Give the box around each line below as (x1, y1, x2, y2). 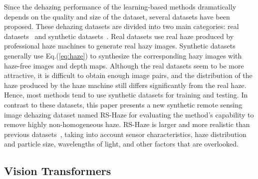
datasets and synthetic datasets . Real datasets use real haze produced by (4, 30, 234, 41)
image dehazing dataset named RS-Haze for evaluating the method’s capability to (4, 109, 254, 119)
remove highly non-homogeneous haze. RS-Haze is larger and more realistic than (4, 119, 250, 129)
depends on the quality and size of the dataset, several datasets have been (4, 11, 230, 21)
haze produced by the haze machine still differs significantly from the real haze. (4, 79, 247, 90)
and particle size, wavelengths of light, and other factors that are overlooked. (4, 138, 239, 149)
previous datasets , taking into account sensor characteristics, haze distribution (4, 128, 247, 139)
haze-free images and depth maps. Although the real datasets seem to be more (4, 60, 244, 70)
